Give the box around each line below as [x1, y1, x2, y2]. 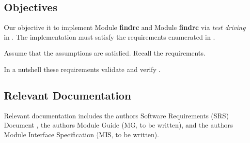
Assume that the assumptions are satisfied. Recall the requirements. [4, 48, 205, 58]
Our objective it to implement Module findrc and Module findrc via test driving [4, 22, 246, 32]
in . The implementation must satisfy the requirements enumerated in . [4, 31, 215, 42]
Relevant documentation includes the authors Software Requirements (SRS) [4, 110, 229, 120]
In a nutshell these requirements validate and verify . [4, 64, 161, 74]
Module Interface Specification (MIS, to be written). [4, 129, 159, 139]
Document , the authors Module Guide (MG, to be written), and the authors [4, 120, 233, 130]
